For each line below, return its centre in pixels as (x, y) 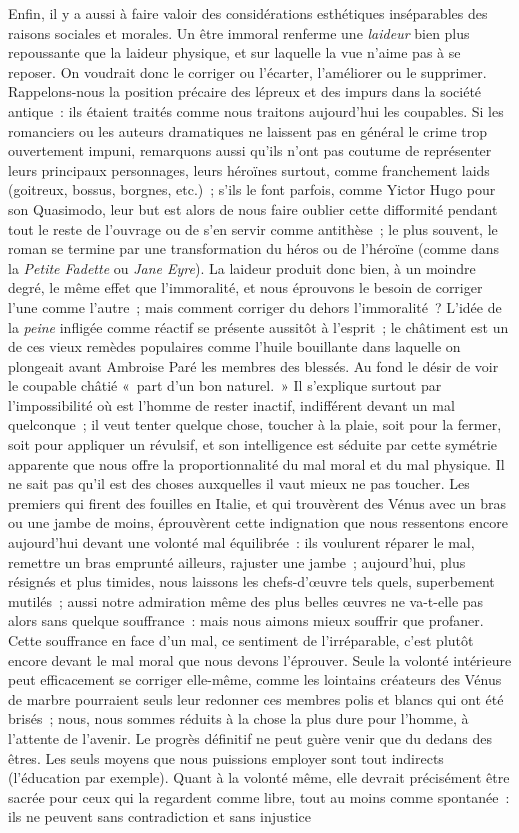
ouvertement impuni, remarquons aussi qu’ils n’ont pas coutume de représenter (250, 150)
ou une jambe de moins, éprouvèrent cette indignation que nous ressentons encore (258, 522)
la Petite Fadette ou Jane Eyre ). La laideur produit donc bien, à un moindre (242, 267)
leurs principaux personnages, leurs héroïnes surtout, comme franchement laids (249, 169)
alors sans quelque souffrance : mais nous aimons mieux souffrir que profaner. (246, 620)
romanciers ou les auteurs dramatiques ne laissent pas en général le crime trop (248, 130)
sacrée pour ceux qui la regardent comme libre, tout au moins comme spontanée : (259, 796)
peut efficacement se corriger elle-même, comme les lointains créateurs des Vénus (255, 679)
